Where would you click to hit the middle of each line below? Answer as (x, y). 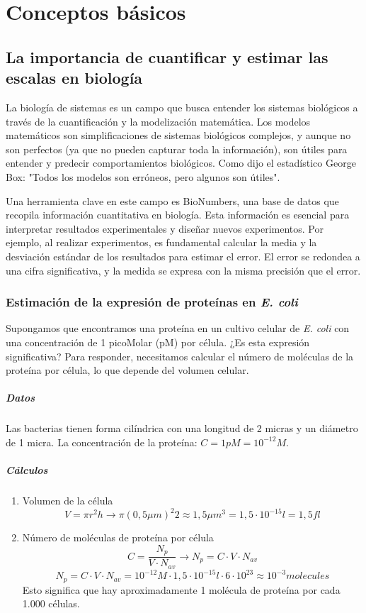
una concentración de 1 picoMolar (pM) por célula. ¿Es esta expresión (158, 342)
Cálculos (27, 470)
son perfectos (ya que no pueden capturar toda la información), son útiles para (177, 149)
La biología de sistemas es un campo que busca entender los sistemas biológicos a (182, 107)
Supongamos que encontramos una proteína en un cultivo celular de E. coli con (178, 328)
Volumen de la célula (68, 500)
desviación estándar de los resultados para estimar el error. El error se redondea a (183, 256)
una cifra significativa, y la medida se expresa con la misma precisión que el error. (183, 270)
